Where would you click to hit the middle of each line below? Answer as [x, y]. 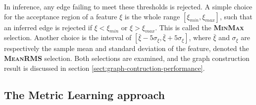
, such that [236, 16]
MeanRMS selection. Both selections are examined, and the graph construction [127, 58]
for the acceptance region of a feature [61, 16]
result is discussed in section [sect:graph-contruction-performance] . [104, 68]
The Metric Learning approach [84, 94]
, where [200, 37]
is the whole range [152, 16]
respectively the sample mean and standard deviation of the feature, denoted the [127, 48]
